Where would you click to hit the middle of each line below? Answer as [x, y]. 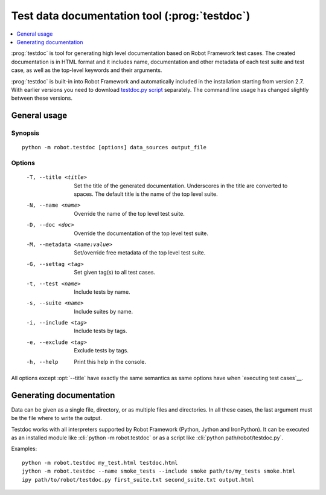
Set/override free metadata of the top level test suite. [140, 253]
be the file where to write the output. [56, 418]
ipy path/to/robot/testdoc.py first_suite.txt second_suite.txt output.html [138, 480]
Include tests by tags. [101, 331]
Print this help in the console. [110, 361]
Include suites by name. [104, 311]
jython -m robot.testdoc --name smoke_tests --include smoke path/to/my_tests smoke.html [159, 471]
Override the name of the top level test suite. [129, 213]
